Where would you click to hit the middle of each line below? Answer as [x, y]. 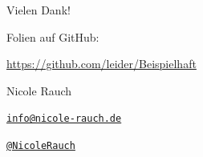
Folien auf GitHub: [53, 36]
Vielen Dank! [39, 10]
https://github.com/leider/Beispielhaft [101, 64]
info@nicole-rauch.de [64, 119]
